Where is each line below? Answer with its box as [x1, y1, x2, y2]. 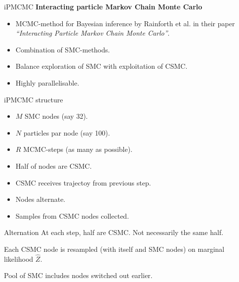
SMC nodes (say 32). [25, 111, 88, 121]
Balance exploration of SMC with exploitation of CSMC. [15, 61, 188, 71]
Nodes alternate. [15, 194, 66, 204]
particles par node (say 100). [23, 127, 110, 138]
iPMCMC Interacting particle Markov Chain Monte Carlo [4, 1, 202, 11]
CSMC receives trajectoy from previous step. [15, 177, 151, 188]
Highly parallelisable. [15, 77, 80, 88]
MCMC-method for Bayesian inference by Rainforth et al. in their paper [15, 18, 235, 28]
